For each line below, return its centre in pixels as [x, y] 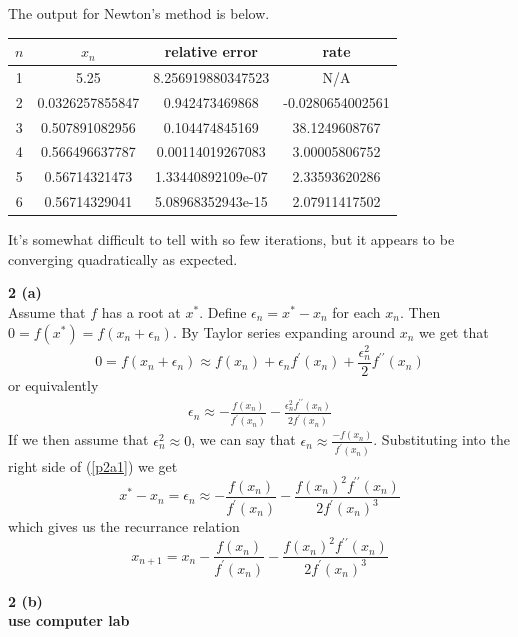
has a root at [141, 312]
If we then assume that [78, 439]
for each [356, 312]
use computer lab [69, 620]
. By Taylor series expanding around [284, 331]
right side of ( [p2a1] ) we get [93, 465]
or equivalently [53, 384]
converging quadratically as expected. [123, 258]
